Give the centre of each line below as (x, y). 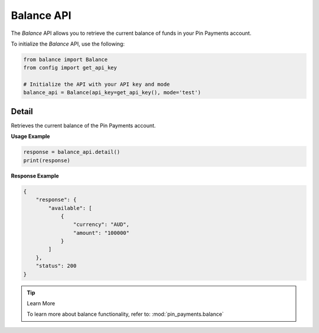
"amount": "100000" (101, 233)
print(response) (47, 160)
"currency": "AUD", (101, 224)
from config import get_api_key (70, 68)
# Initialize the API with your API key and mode (97, 85)
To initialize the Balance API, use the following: (68, 44)
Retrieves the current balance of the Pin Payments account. (83, 125)
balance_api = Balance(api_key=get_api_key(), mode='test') (112, 93)
